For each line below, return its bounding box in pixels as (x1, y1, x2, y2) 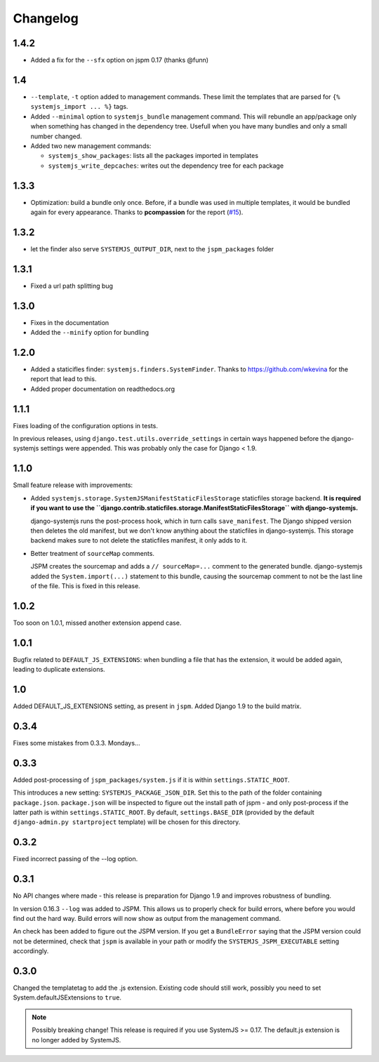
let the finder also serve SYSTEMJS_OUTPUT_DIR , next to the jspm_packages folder (30, 244, 274, 253)
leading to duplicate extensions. (13, 665, 105, 674)
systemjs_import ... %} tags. (30, 102, 128, 111)
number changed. (30, 132, 82, 140)
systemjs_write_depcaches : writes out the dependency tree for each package (48, 161, 284, 170)
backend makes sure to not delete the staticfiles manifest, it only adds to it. (30, 536, 248, 545)
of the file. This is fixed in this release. (30, 581, 140, 590)
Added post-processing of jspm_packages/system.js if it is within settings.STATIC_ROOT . (13, 776, 291, 784)
